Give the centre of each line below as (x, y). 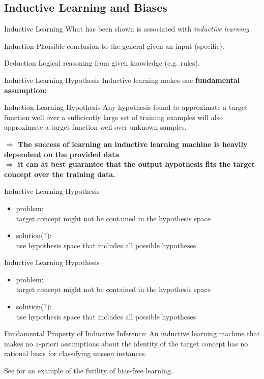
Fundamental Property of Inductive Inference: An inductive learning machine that (132, 333)
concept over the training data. (60, 174)
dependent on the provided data (62, 154)
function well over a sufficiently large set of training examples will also (114, 117)
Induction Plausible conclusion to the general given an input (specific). (114, 46)
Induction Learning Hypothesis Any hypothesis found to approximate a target (126, 107)
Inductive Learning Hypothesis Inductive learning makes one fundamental (122, 80)
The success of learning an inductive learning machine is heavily (133, 144)
